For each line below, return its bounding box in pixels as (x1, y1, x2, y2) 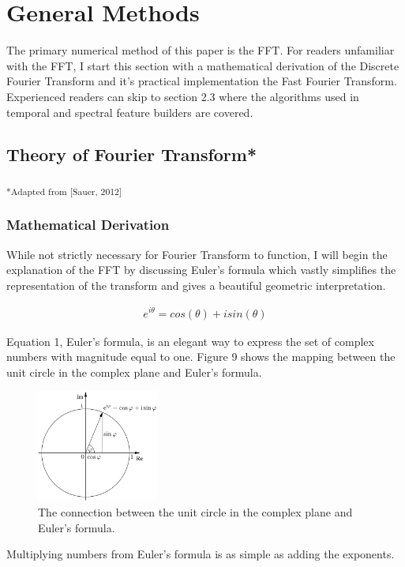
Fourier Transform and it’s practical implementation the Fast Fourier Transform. (6, 73, 397, 89)
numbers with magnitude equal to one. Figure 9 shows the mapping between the (6, 348, 396, 365)
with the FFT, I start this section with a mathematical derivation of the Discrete (6, 57, 399, 73)
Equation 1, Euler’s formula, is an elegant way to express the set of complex (6, 332, 374, 349)
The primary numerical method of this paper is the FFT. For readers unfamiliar (6, 42, 395, 58)
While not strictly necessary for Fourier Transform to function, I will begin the (6, 246, 388, 262)
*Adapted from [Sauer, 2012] (6, 185, 122, 198)
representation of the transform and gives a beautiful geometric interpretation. (6, 276, 386, 293)
